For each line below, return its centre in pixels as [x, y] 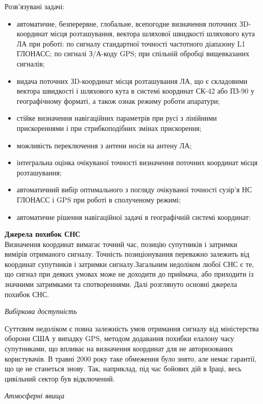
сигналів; [31, 63]
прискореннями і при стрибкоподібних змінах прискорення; [109, 128]
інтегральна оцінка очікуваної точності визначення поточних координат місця [137, 162]
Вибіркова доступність [41, 311]
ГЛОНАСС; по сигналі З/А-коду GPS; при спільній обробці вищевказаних [133, 53]
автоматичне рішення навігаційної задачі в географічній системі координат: [134, 217]
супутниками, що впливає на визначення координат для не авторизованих [119, 349]
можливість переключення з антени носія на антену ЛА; [104, 145]
